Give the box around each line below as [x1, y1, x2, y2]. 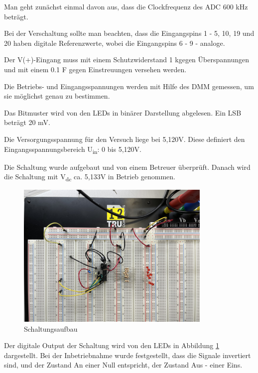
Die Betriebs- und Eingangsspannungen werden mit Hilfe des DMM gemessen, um [4, 81, 254, 91]
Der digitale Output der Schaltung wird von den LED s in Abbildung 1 [4, 340, 219, 351]
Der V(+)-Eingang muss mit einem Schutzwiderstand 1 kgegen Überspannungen [4, 54, 249, 65]
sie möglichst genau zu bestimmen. [4, 91, 110, 101]
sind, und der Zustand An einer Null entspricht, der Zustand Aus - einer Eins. [4, 360, 243, 370]
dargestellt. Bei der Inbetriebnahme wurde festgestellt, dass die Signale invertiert [4, 350, 251, 360]
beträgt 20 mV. [4, 117, 50, 127]
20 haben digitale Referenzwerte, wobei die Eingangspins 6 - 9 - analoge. [4, 37, 225, 48]
